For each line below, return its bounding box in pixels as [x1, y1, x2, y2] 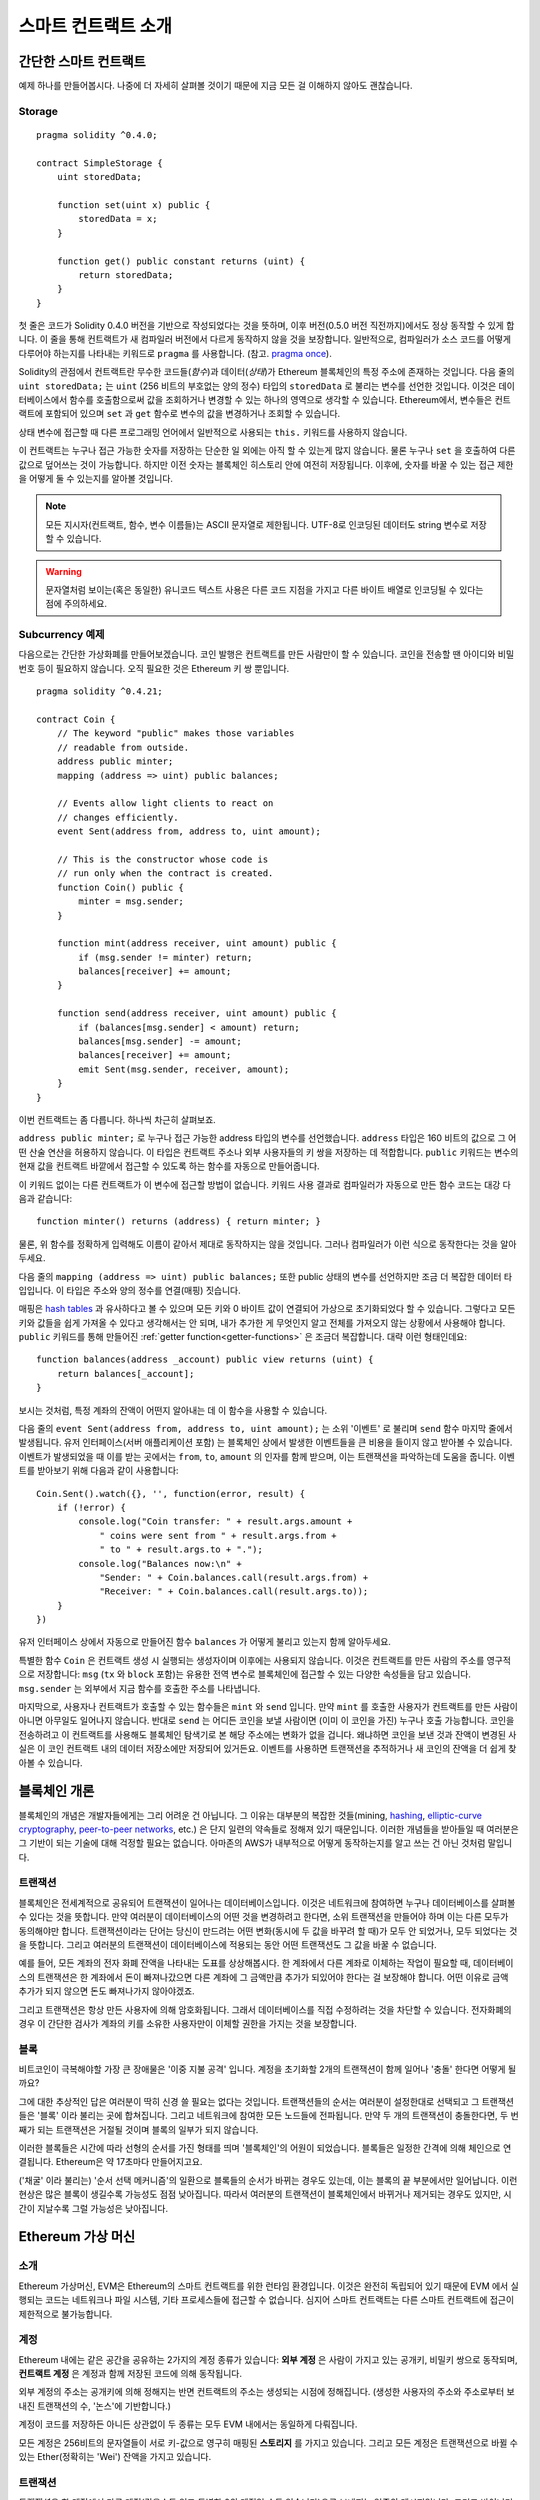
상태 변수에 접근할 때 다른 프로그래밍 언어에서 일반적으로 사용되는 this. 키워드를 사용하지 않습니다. [18, 426, 408, 438]
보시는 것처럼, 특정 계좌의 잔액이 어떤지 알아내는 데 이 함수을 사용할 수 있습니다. [18, 1404, 328, 1416]
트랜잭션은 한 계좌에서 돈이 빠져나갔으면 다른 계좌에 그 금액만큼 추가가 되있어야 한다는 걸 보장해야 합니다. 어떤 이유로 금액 [36, 1971, 509, 1983]
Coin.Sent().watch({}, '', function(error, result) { [36, 1488, 305, 1499]
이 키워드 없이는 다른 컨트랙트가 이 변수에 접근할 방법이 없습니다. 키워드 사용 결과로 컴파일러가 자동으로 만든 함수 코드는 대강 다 [18, 1178, 512, 1190]
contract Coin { [36, 714, 116, 725]
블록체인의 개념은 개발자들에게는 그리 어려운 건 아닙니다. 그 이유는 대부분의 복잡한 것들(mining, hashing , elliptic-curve [18, 1809, 482, 1821]
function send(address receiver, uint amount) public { [56, 1008, 337, 1019]
